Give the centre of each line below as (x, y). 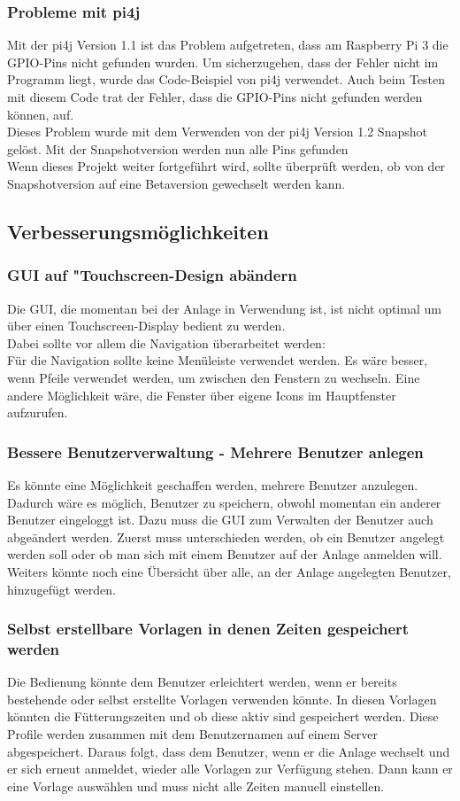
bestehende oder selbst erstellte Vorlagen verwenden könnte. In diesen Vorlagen (222, 699)
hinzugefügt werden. (61, 589)
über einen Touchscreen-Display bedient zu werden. (146, 326)
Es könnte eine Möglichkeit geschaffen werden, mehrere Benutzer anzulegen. (213, 484)
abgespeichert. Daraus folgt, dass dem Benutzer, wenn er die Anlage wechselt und (229, 751)
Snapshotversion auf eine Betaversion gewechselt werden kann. (176, 183)
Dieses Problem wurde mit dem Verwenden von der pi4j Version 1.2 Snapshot (217, 132)
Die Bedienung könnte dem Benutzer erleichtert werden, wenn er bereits (202, 682)
